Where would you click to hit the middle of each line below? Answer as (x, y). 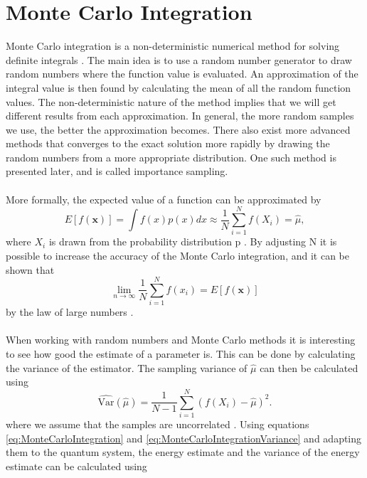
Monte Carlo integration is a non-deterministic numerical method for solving (173, 46)
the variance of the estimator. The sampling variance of (127, 367)
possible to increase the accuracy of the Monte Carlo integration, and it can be (177, 255)
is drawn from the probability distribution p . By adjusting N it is (193, 241)
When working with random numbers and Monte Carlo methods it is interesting (181, 340)
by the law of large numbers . (70, 312)
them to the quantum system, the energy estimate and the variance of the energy (183, 452)
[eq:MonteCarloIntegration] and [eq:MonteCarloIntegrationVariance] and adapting (184, 438)
